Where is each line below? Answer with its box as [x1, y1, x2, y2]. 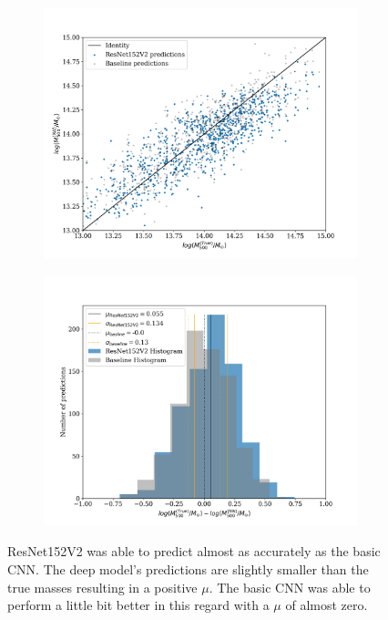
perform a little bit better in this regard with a [7, 595, 270, 615]
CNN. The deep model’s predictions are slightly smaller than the [7, 560, 369, 579]
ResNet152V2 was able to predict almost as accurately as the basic [7, 542, 381, 561]
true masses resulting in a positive [7, 577, 198, 596]
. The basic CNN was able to [209, 577, 371, 596]
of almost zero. [285, 595, 368, 615]
